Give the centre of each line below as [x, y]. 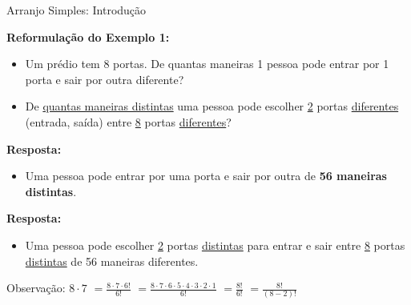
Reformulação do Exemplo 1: [88, 36]
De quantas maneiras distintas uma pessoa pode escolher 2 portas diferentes [212, 106]
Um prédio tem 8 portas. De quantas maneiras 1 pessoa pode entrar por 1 [207, 64]
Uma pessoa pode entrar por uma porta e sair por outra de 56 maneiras [206, 176]
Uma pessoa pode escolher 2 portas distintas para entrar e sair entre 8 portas [215, 245]
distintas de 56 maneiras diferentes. [112, 261]
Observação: [36, 288]
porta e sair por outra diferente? [105, 79]
